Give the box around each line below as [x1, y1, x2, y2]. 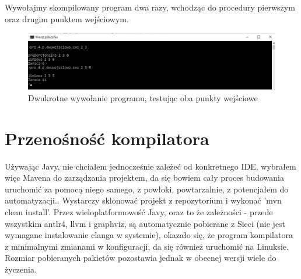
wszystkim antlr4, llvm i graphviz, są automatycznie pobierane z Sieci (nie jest [5, 217, 286, 229]
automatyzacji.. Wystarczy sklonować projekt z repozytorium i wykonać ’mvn [5, 194, 282, 206]
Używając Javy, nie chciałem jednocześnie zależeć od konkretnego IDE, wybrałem [5, 160, 296, 172]
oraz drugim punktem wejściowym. [5, 12, 129, 25]
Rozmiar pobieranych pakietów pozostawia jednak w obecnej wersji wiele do [5, 252, 276, 264]
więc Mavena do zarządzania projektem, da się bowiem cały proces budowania [5, 171, 284, 184]
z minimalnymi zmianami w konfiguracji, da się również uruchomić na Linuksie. [5, 240, 289, 252]
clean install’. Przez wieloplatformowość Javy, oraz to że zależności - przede [5, 205, 273, 218]
